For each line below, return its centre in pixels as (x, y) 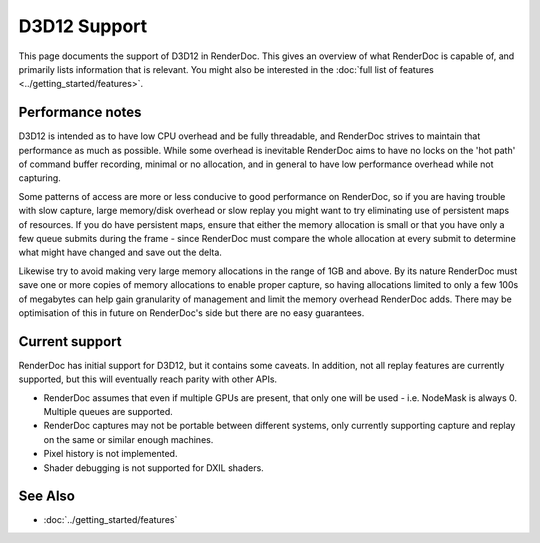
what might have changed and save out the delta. (120, 252)
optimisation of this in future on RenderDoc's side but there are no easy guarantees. (191, 312)
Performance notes (80, 112)
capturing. (40, 178)
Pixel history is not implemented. (110, 454)
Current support (70, 341)
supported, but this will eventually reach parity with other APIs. (148, 379)
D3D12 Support (83, 26)
